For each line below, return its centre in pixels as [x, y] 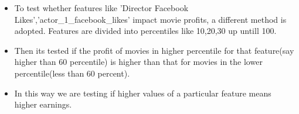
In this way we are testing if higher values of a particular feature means [143, 93]
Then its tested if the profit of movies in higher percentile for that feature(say [154, 50]
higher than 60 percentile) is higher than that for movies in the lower [138, 62]
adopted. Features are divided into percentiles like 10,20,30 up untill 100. [145, 31]
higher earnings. [43, 104]
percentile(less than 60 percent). [72, 73]
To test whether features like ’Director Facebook [101, 8]
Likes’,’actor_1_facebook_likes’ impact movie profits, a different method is [150, 19]
